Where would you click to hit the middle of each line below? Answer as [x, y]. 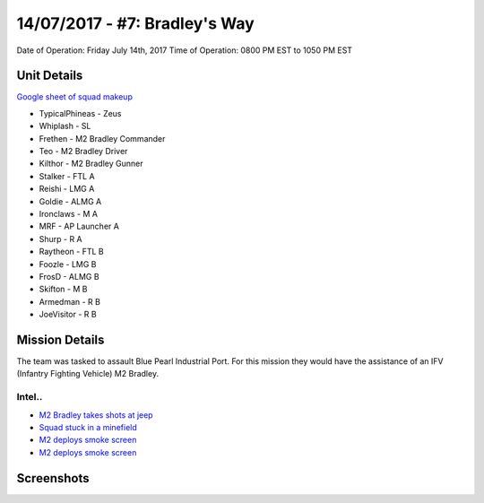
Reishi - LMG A [67, 189]
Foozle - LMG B [68, 264]
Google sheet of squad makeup [75, 97]
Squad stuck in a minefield [88, 427]
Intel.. [30, 397]
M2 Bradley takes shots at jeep [96, 415]
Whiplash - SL [65, 126]
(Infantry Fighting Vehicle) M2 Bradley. [88, 374]
